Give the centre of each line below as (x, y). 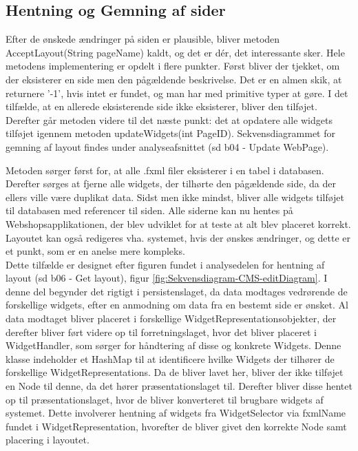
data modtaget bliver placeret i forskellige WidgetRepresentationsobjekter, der (171, 318)
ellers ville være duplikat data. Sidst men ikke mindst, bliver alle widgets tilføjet (175, 197)
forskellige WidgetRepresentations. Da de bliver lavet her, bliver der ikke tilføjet (175, 372)
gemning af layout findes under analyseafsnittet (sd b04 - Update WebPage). (167, 146)
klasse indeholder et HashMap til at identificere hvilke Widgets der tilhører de (170, 358)
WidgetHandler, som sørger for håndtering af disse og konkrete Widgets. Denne (173, 345)
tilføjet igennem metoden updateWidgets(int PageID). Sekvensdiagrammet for (170, 133)
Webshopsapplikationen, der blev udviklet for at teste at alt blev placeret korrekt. (178, 223)
